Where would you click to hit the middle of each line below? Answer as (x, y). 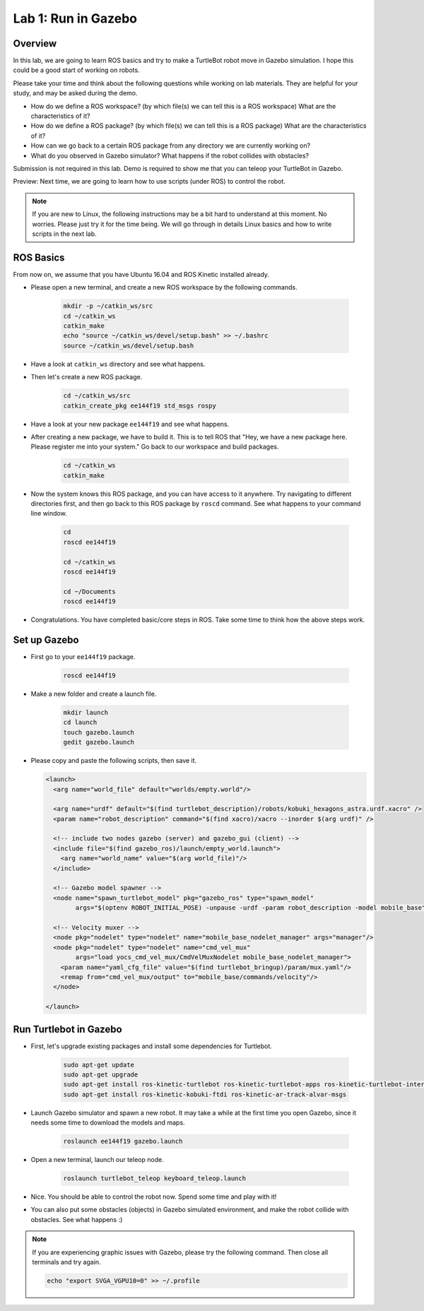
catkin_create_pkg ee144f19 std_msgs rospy (140, 405)
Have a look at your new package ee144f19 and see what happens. (130, 424)
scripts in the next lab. (64, 234)
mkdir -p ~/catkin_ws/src (108, 306)
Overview (35, 43)
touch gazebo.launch (99, 732)
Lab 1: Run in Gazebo (75, 18)
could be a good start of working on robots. (77, 70)
